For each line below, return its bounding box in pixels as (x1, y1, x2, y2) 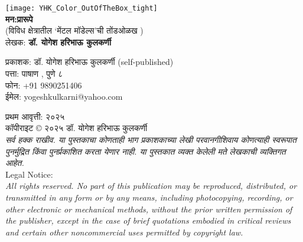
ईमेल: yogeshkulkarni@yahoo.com (5, 90, 123, 103)
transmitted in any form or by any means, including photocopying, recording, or (5, 191, 293, 203)
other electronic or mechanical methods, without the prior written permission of (5, 202, 292, 215)
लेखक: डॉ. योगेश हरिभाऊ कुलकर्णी (5, 35, 112, 48)
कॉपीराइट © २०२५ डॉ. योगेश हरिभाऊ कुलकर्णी (5, 122, 148, 134)
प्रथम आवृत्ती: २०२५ (5, 110, 65, 122)
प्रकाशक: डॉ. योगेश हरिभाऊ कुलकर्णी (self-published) (5, 55, 174, 68)
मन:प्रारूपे (5, 12, 33, 25)
